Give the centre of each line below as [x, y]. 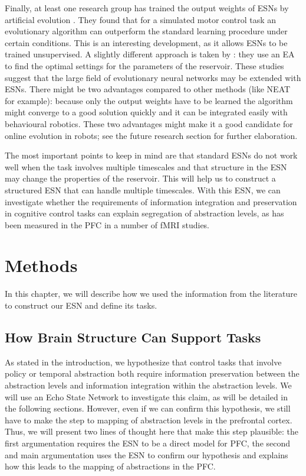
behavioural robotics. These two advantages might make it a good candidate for [149, 123]
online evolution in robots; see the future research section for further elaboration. [151, 135]
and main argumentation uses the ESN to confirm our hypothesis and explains [147, 454]
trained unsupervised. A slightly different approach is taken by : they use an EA [150, 54]
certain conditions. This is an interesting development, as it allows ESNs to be [146, 42]
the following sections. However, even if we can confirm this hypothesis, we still [148, 408]
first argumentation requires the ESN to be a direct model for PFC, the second [148, 443]
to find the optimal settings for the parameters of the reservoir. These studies [144, 65]
